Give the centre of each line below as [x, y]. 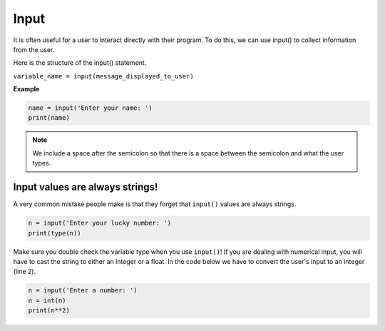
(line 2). [24, 272]
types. [42, 163]
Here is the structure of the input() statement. [80, 63]
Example [26, 89]
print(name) [49, 118]
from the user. [34, 49]
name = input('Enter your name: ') [90, 108]
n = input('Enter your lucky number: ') [99, 223]
